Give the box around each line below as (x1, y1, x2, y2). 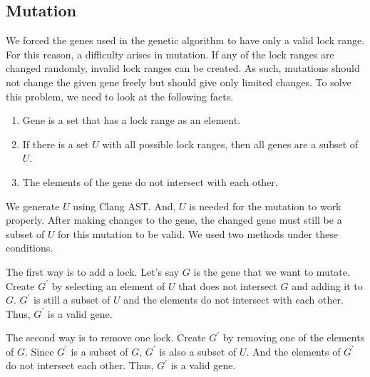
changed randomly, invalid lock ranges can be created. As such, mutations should (6, 61, 360, 76)
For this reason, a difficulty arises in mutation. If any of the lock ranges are (6, 46, 334, 61)
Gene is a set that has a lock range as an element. (22, 113, 241, 128)
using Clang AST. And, (73, 198, 176, 213)
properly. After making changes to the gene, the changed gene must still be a (6, 212, 342, 227)
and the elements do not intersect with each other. (123, 292, 344, 307)
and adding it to (292, 278, 363, 293)
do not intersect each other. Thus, (6, 358, 154, 373)
